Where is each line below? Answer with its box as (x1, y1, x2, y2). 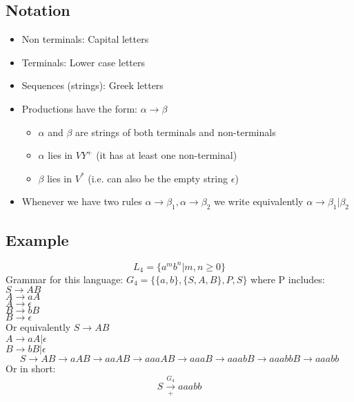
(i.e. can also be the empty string (88, 171, 228, 185)
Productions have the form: (21, 101, 137, 115)
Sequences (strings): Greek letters (21, 78, 164, 93)
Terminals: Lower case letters (21, 55, 146, 69)
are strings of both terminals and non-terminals (75, 124, 276, 139)
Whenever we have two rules (21, 194, 142, 209)
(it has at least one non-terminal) (96, 148, 237, 162)
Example (6, 229, 69, 250)
